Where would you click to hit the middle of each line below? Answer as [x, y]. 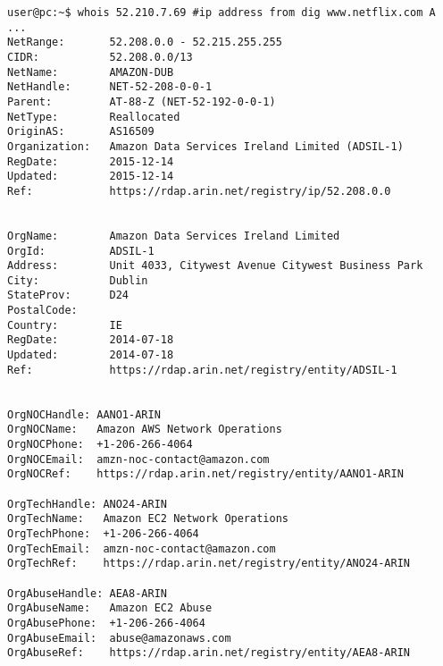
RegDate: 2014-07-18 [91, 340]
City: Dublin [78, 280]
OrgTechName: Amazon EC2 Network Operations [148, 519]
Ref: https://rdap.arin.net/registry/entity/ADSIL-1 [202, 370]
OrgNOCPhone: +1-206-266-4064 [100, 445]
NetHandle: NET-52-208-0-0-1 [110, 87]
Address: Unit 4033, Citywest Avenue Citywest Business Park [215, 266]
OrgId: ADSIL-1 [81, 251]
